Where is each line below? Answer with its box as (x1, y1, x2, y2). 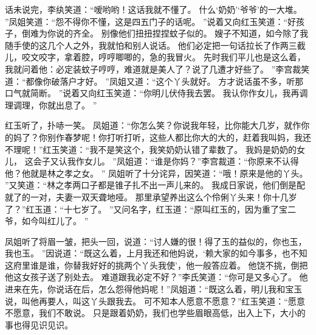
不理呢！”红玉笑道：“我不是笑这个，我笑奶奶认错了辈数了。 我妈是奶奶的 (5, 143, 297, 155)
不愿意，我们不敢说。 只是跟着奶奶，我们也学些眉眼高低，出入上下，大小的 (5, 306, 306, 319)
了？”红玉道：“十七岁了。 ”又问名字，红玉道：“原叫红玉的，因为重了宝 (5, 202, 288, 215)
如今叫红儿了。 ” (21, 214, 89, 227)
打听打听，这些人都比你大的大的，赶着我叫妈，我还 (106, 130, 311, 143)
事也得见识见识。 (5, 318, 73, 331)
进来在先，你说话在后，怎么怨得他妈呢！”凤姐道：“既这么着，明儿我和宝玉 (5, 283, 303, 295)
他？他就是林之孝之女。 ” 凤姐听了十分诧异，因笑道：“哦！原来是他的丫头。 (5, 166, 308, 179)
